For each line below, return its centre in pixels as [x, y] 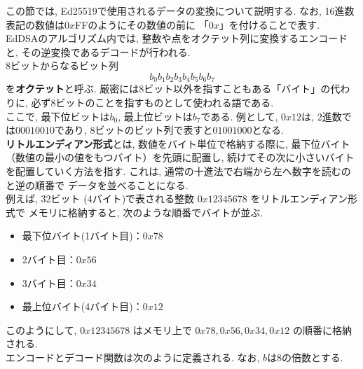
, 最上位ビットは [155, 116]
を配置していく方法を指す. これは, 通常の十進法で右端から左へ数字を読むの [178, 170]
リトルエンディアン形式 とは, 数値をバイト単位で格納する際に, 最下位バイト [178, 143]
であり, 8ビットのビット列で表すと [134, 130]
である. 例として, [239, 116]
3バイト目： [49, 283]
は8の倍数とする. [305, 357]
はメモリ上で [162, 329]
